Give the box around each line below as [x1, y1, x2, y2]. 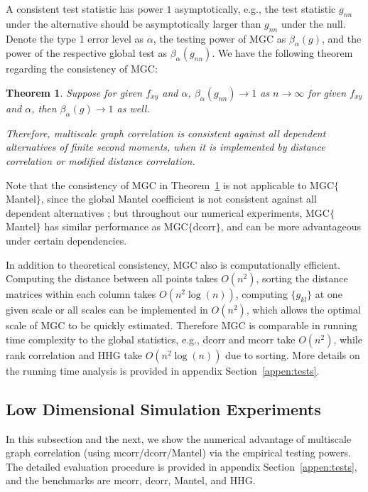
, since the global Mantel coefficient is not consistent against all [40, 191, 317, 206]
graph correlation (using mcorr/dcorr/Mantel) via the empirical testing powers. [6, 445, 351, 460]
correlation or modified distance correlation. [6, 153, 195, 168]
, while [333, 331, 362, 346]
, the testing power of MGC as [153, 31, 286, 46]
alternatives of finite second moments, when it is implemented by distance [6, 139, 325, 154]
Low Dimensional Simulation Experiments [6, 397, 321, 419]
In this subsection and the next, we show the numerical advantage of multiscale [6, 431, 352, 446]
